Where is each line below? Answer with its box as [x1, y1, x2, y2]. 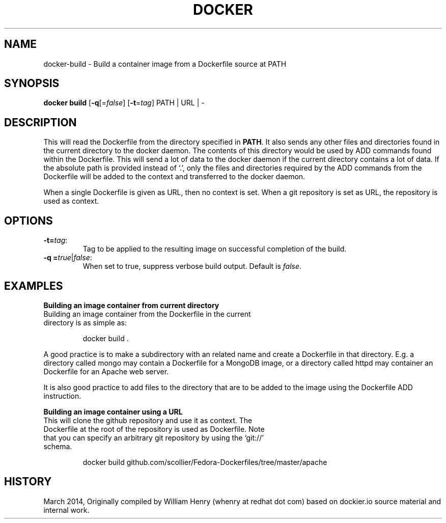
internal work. [43, 505, 90, 514]
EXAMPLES [4, 279, 63, 292]
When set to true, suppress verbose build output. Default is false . [82, 262, 302, 271]
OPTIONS [4, 214, 53, 227]
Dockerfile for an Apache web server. [43, 367, 169, 376]
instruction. [43, 391, 81, 400]
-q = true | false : [43, 253, 92, 262]
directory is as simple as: [43, 318, 127, 327]
